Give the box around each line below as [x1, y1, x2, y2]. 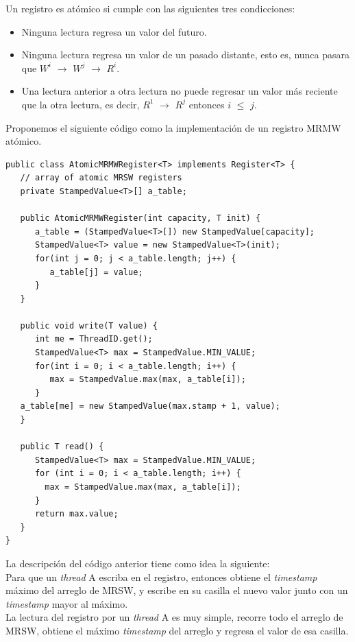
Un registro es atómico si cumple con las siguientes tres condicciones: [5, 1, 295, 15]
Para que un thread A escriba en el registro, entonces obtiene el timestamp [5, 569, 317, 584]
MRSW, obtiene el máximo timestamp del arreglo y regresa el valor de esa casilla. [5, 623, 349, 637]
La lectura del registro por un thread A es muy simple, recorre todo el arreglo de [5, 610, 343, 624]
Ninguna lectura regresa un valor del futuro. [21, 24, 207, 38]
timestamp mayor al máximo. [5, 596, 128, 610]
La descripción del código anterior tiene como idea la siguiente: [5, 556, 270, 570]
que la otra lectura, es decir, [21, 97, 140, 111]
